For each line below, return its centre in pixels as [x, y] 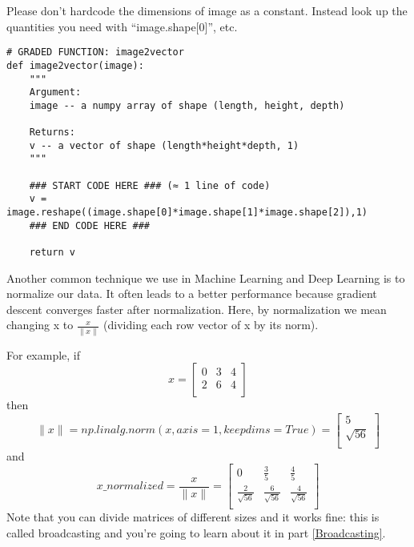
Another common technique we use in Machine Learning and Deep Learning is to [206, 278]
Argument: [55, 93]
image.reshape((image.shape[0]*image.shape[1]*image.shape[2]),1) [187, 213]
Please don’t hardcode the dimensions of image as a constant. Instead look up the [207, 10]
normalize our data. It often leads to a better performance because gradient [192, 294]
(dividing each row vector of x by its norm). [211, 325]
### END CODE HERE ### [89, 225]
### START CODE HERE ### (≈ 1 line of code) [150, 185]
